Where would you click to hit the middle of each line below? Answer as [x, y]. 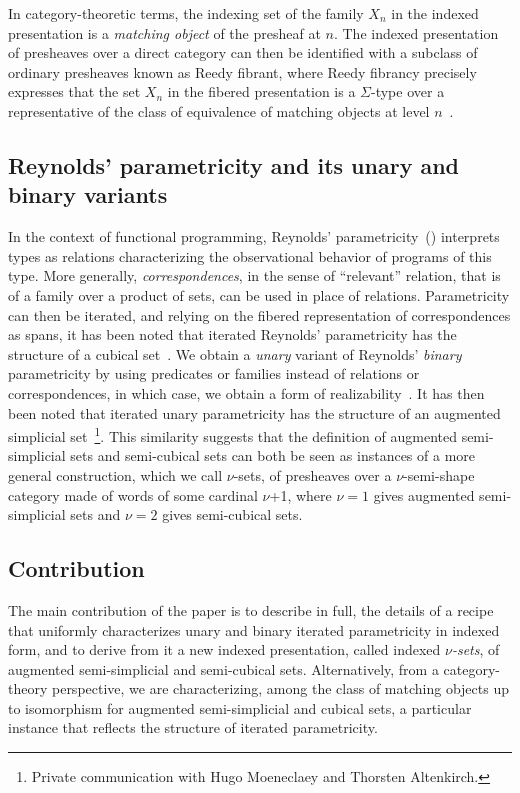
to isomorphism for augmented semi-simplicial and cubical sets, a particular [240, 707]
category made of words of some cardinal [133, 494]
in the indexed [435, 13]
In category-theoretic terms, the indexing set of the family [186, 13]
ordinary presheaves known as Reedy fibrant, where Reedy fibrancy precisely [242, 71]
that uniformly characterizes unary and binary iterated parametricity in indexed [254, 629]
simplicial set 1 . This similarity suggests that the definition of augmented [232, 434]
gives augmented [424, 494]
